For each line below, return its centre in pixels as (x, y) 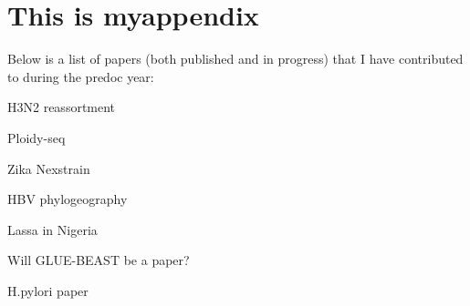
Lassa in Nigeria (52, 229)
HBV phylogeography (68, 199)
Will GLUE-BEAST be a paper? (99, 260)
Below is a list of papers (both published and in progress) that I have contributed (235, 59)
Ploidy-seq (37, 137)
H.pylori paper (48, 290)
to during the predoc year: (81, 76)
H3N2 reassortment (62, 107)
